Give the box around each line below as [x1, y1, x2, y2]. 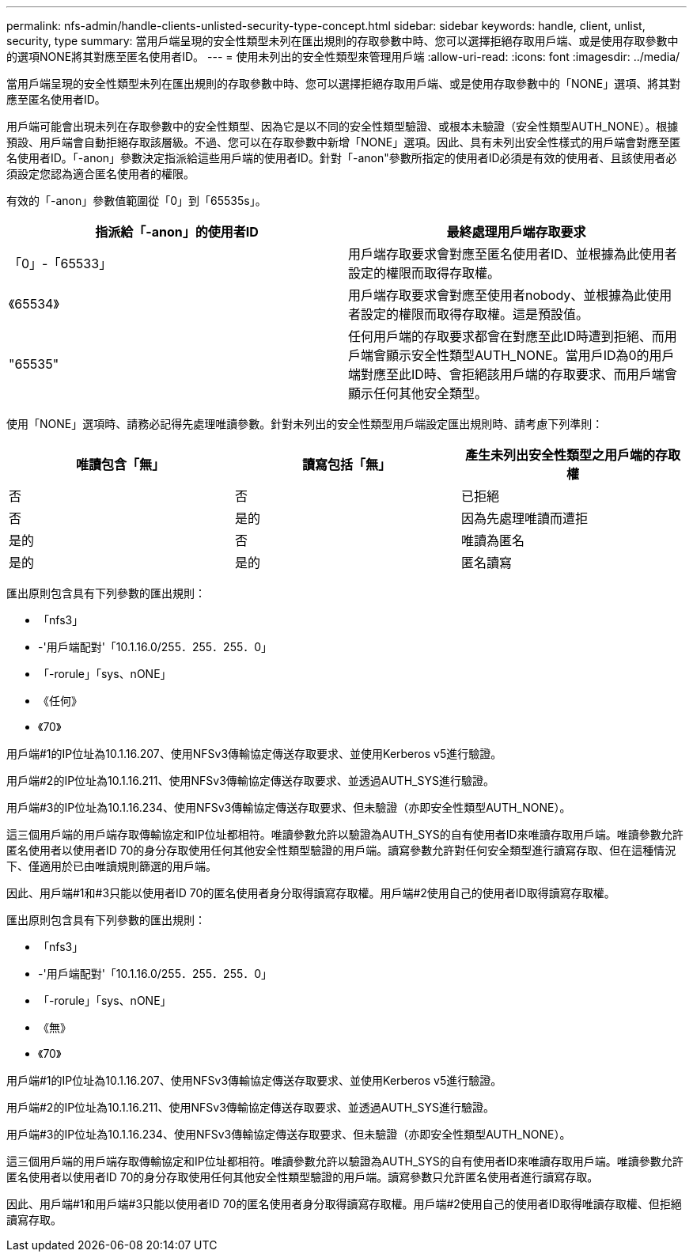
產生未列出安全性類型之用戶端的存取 [464, 447, 680, 463]
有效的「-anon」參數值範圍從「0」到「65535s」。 [6, 194, 267, 207]
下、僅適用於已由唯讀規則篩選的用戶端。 [6, 859, 217, 873]
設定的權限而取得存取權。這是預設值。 [361, 306, 589, 322]
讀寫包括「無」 [301, 457, 391, 472]
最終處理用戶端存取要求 [446, 224, 586, 240]
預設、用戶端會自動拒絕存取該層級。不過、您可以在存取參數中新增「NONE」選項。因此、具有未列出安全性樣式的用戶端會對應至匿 [6, 135, 681, 149]
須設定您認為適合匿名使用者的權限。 [6, 167, 195, 180]
